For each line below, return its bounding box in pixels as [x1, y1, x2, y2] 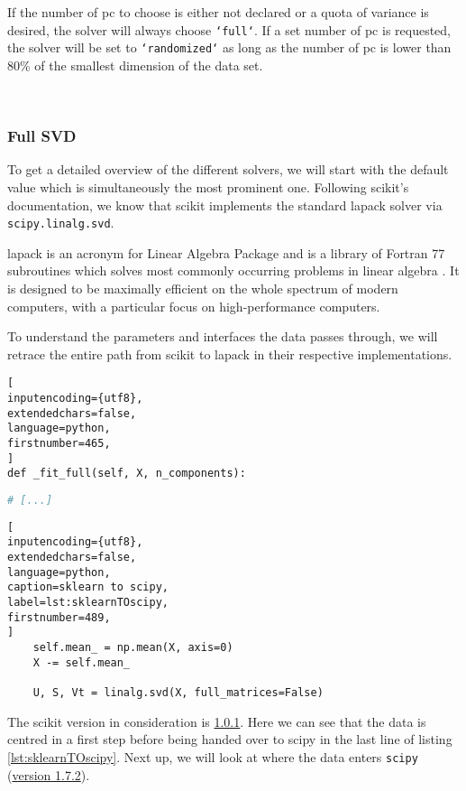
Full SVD [7, 125, 77, 147]
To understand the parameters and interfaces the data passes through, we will [7, 327, 438, 346]
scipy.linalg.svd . [7, 213, 114, 232]
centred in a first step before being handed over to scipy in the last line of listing [7, 730, 452, 749]
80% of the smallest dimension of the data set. [7, 55, 263, 74]
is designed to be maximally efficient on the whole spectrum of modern [7, 278, 398, 297]
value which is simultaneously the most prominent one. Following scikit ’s [7, 177, 409, 196]
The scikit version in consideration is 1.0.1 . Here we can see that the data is [7, 712, 426, 731]
